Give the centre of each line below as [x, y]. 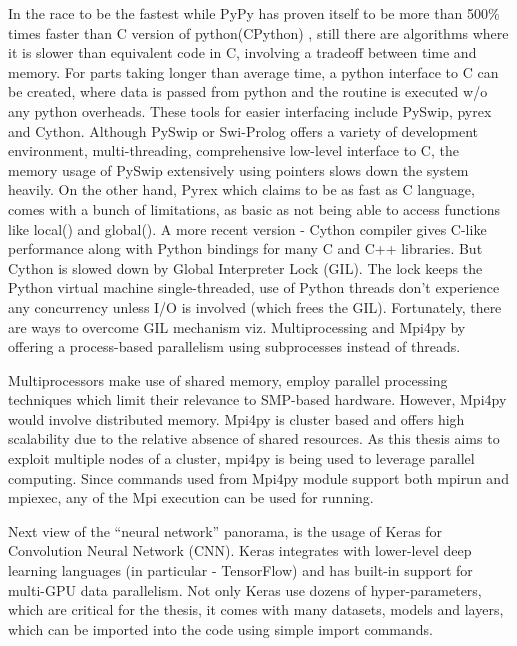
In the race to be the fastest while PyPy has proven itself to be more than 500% [254, 13]
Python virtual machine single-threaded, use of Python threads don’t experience [254, 287]
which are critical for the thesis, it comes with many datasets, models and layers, [256, 609]
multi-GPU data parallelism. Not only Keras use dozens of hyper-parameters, [245, 589]
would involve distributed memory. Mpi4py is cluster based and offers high [236, 418]
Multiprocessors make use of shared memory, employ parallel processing [228, 379]
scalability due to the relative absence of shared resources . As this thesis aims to [254, 438]
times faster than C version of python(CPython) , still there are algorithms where [258, 32]
